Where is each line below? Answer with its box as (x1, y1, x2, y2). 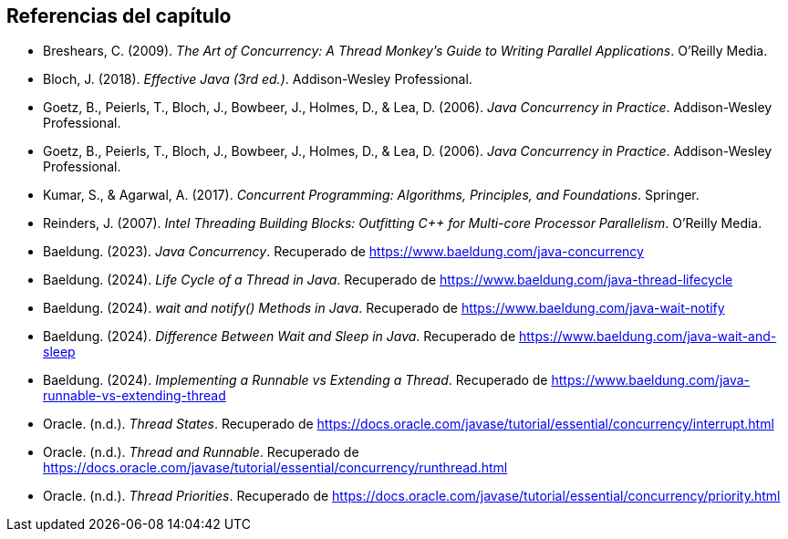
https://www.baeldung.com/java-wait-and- (518, 328, 777, 345)
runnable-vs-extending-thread (43, 388, 226, 404)
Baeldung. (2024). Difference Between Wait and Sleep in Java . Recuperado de (43, 328, 516, 345)
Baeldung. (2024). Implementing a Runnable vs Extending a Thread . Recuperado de (43, 372, 548, 389)
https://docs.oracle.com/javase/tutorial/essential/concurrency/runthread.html (43, 460, 508, 476)
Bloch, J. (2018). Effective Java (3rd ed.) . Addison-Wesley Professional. (43, 71, 472, 88)
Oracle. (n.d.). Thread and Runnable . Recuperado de (43, 444, 359, 461)
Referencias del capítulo (6, 5, 232, 27)
